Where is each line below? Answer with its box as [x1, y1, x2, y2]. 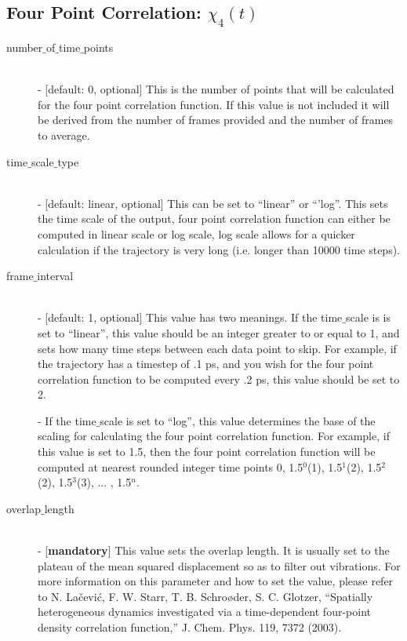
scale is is [346, 309, 391, 326]
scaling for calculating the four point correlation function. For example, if [38, 428, 390, 444]
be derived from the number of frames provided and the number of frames [38, 111, 394, 128]
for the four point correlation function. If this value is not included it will [38, 96, 390, 112]
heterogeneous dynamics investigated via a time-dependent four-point [38, 603, 371, 620]
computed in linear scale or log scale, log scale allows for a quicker [38, 225, 355, 242]
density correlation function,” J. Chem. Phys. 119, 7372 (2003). [38, 619, 342, 635]
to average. [38, 126, 90, 143]
